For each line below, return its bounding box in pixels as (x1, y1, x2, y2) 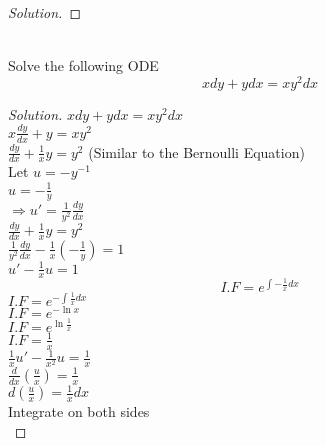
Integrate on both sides (8, 401, 150, 422)
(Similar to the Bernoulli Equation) (88, 141, 305, 162)
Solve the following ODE (8, 55, 159, 76)
